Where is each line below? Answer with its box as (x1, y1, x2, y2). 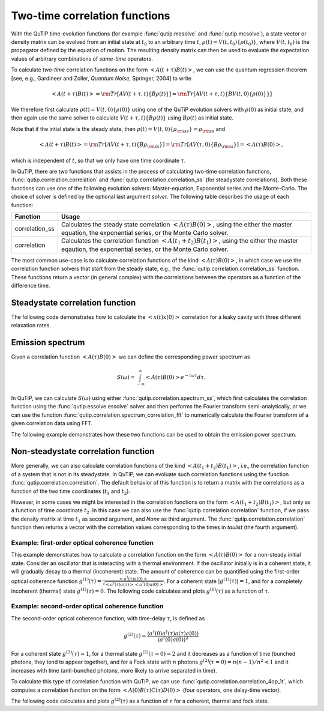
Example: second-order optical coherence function (11, 602, 164, 611)
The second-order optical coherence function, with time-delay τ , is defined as (11, 614, 205, 622)
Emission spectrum (11, 337, 85, 348)
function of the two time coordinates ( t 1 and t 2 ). (11, 487, 131, 496)
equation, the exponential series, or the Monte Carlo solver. (61, 229, 229, 237)
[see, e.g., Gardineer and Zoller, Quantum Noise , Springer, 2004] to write (11, 74, 192, 82)
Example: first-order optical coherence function (11, 538, 154, 546)
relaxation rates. (11, 322, 51, 329)
